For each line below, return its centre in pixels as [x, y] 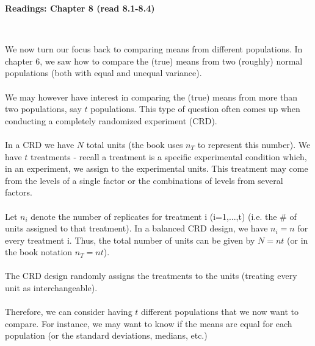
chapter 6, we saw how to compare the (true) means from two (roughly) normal [154, 61]
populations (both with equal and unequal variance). [103, 73]
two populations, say [43, 109]
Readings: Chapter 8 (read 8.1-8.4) [80, 8]
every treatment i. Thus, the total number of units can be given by [130, 240]
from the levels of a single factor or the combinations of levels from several [144, 180]
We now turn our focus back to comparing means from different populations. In [154, 49]
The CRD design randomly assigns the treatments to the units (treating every [151, 276]
